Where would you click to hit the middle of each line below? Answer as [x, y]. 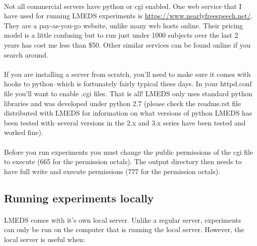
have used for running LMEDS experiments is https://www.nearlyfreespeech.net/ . [128, 16]
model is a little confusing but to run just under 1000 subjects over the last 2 [121, 35]
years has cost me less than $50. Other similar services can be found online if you [127, 44]
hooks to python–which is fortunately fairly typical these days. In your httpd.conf [128, 84]
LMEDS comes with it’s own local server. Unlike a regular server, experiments [123, 219]
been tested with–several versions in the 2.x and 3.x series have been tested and [125, 122]
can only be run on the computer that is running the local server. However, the [124, 229]
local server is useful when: [45, 239]
